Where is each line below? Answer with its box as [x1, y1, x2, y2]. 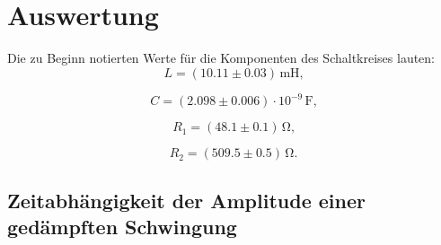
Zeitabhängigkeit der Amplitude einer [7, 186, 366, 214]
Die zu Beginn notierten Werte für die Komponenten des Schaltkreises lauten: [7, 48, 435, 67]
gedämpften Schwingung [7, 213, 237, 240]
